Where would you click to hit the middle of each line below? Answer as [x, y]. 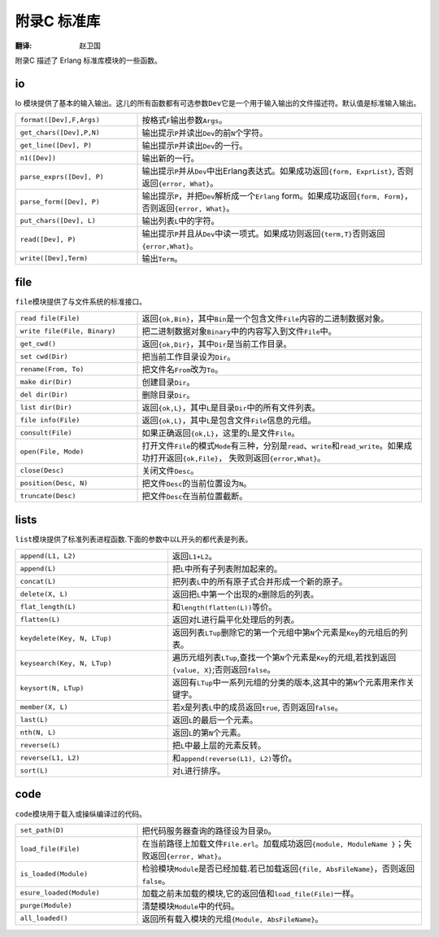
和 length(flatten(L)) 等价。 [224, 607]
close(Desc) [42, 470]
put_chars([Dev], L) [58, 220]
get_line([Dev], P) [56, 145]
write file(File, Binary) [68, 331]
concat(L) [38, 581]
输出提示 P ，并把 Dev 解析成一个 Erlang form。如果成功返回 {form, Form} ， [277, 196]
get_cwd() [38, 343]
